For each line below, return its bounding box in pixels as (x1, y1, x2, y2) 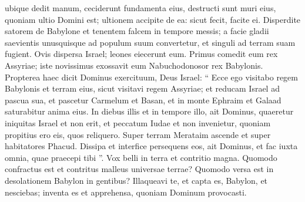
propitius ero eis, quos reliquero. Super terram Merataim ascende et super (5, 128, 271, 140)
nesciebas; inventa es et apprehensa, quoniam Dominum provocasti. (5, 186, 247, 198)
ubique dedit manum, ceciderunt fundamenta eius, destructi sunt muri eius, (5, 2, 276, 14)
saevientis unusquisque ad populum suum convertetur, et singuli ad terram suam (5, 36, 296, 48)
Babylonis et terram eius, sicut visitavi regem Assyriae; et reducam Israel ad (5, 82, 280, 95)
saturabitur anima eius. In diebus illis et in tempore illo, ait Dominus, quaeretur (5, 105, 294, 117)
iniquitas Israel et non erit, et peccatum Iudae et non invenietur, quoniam (5, 116, 271, 129)
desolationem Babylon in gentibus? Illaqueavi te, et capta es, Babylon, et (5, 174, 268, 186)
